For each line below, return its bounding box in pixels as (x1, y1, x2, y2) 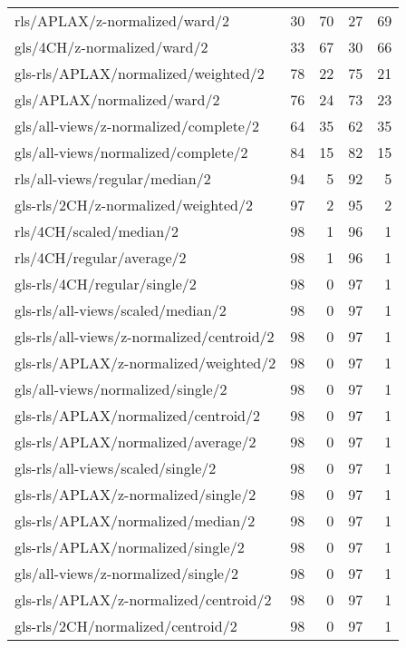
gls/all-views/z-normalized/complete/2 (14, 115, 259, 136)
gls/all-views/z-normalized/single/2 (14, 563, 238, 584)
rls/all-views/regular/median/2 (14, 168, 211, 189)
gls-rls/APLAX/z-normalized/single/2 (14, 484, 256, 505)
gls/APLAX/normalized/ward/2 (14, 89, 220, 110)
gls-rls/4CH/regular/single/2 (14, 273, 197, 294)
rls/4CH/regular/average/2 (14, 247, 187, 268)
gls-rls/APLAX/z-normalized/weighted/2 (14, 352, 276, 373)
